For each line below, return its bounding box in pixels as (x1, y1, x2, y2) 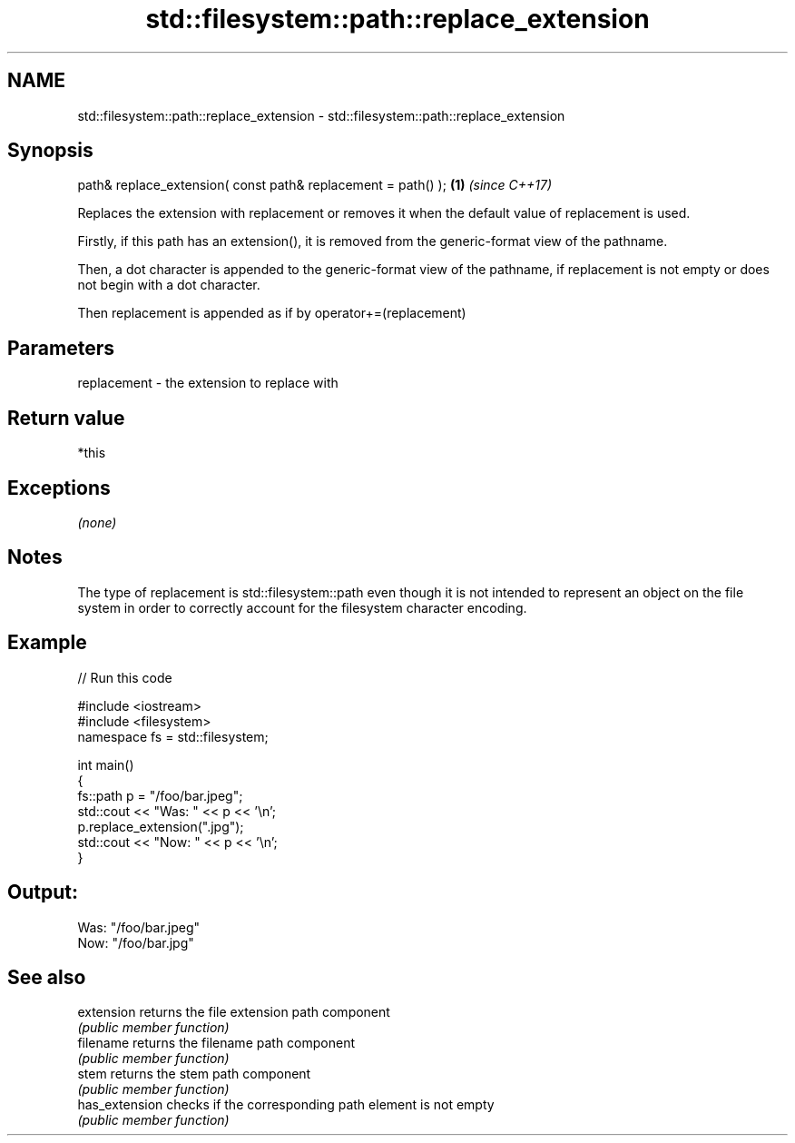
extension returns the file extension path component (77, 1004, 390, 1020)
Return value (7, 406, 125, 429)
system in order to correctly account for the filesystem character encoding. (77, 599, 527, 616)
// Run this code (77, 669, 172, 685)
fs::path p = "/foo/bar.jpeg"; (77, 787, 243, 803)
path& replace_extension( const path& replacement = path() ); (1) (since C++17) (77, 177, 553, 193)
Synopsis (7, 139, 93, 163)
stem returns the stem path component (77, 1066, 311, 1082)
